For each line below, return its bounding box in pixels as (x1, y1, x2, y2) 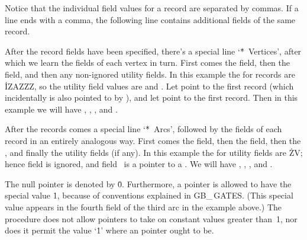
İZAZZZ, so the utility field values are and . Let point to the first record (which (5, 79, 294, 92)
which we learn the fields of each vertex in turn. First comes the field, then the (5, 56, 290, 69)
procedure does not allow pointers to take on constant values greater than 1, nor (5, 212, 298, 225)
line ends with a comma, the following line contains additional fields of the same (5, 13, 296, 25)
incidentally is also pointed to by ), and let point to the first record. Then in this (5, 91, 298, 104)
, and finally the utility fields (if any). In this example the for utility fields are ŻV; (5, 146, 303, 158)
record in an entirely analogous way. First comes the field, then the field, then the (5, 134, 301, 146)
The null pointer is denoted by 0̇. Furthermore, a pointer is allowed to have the (5, 177, 292, 190)
